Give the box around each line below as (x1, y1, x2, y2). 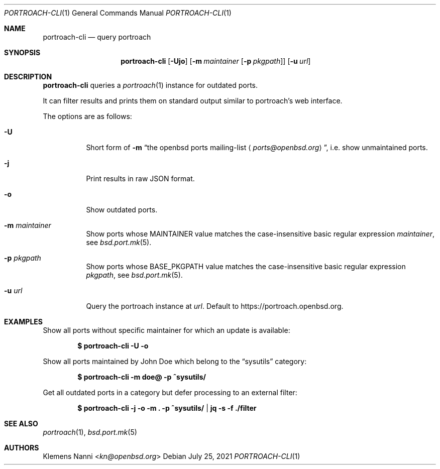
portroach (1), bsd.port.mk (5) (43, 428, 137, 436)
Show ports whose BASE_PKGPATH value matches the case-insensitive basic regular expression (86, 262, 406, 271)
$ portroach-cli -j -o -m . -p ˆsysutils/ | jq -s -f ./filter (77, 404, 257, 412)
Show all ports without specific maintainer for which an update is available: (43, 326, 290, 334)
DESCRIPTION (4, 72, 52, 81)
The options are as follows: (43, 112, 132, 121)
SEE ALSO (4, 419, 38, 428)
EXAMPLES (4, 317, 43, 326)
